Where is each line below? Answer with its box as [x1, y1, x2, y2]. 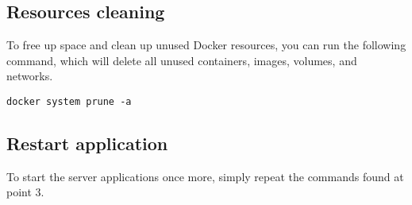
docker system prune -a [6, 95, 132, 107]
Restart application [6, 131, 168, 156]
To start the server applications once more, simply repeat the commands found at [6, 168, 404, 184]
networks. [6, 68, 53, 84]
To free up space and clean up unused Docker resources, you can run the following [6, 37, 406, 53]
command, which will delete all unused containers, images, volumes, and [6, 52, 357, 68]
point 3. [6, 184, 44, 200]
